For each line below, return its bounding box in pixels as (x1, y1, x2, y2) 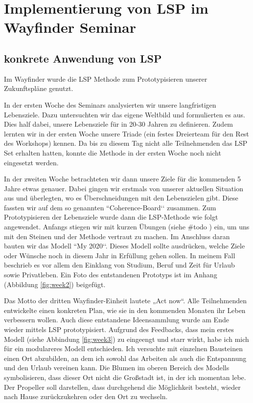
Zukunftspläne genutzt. (4, 83, 73, 93)
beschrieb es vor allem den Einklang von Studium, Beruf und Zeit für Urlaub (4, 260, 235, 270)
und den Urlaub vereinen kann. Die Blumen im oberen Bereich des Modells (4, 362, 230, 373)
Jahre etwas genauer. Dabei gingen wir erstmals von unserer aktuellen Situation (4, 183, 243, 193)
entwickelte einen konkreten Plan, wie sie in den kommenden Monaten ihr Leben (4, 305, 246, 315)
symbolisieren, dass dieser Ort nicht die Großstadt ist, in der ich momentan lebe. (4, 372, 246, 382)
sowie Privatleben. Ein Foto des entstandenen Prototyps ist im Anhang (4, 269, 217, 280)
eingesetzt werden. (4, 157, 59, 167)
